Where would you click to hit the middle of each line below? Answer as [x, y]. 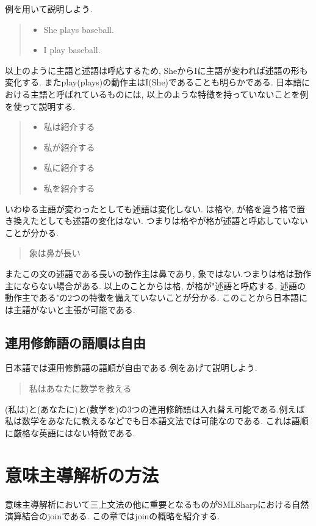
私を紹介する [69, 188]
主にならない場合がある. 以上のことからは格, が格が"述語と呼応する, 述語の [155, 285]
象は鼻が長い [55, 253]
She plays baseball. [79, 29]
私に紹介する [69, 168]
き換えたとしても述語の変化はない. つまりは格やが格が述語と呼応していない [157, 221]
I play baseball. [72, 50]
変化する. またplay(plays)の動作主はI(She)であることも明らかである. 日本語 [153, 82]
